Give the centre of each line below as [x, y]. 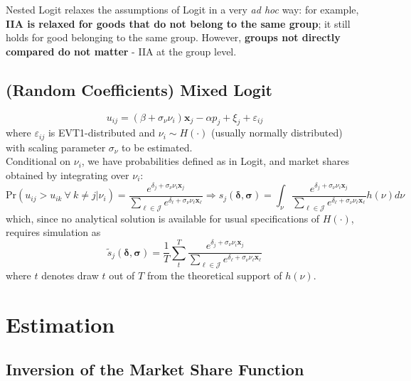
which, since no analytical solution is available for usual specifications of [163, 218]
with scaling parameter [56, 147]
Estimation [60, 324]
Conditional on [38, 161]
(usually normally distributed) [277, 133]
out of [122, 275]
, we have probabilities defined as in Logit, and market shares [215, 161]
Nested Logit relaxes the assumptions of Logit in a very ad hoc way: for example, [182, 9]
